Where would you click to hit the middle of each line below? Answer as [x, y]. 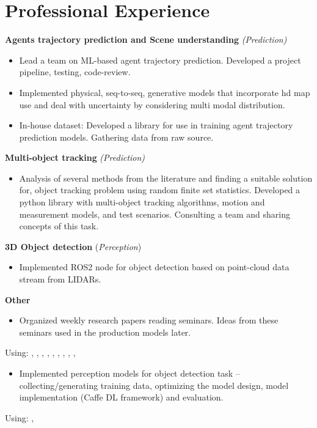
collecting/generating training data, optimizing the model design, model [154, 385]
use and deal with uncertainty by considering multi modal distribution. [152, 104]
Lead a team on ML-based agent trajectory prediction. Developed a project [160, 60]
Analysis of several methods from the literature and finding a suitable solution [166, 178]
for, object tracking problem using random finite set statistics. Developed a [160, 190]
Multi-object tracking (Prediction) [75, 157]
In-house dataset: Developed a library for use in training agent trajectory [156, 125]
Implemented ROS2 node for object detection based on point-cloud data [154, 267]
